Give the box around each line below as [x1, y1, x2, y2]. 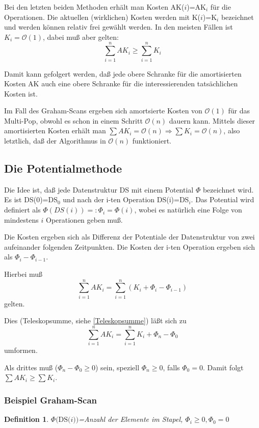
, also [223, 125, 240, 136]
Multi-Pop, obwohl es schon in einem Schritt [4, 115, 143, 126]
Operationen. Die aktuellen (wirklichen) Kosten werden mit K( [4, 11, 201, 22]
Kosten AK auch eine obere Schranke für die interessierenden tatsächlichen [4, 78, 238, 89]
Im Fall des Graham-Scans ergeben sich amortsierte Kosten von [4, 105, 202, 116]
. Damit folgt [202, 362, 244, 372]
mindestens [4, 214, 39, 225]
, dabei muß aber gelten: [42, 31, 119, 42]
